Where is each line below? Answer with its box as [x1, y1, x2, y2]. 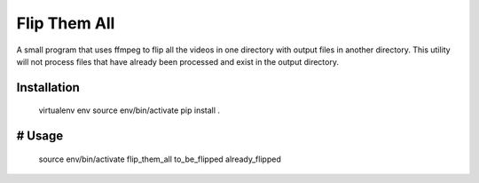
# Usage [16, 129, 64, 144]
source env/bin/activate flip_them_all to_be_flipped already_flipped [38, 154, 281, 164]
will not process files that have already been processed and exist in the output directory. [16, 56, 339, 67]
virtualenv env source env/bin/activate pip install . [38, 105, 221, 115]
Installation [16, 80, 80, 95]
